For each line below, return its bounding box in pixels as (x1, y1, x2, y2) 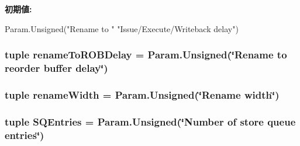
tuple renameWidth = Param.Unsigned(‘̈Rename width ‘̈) (5, 87, 280, 102)
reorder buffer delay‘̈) (5, 61, 108, 75)
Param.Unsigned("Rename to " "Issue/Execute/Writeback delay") (5, 22, 239, 34)
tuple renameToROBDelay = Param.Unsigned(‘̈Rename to (5, 47, 287, 62)
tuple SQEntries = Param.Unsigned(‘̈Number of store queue (5, 114, 296, 128)
